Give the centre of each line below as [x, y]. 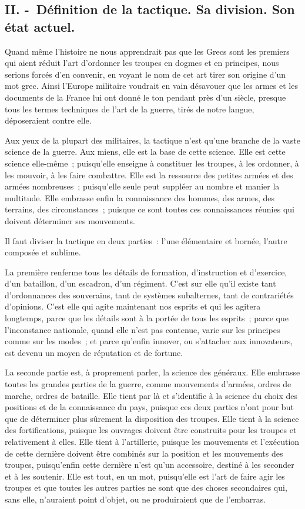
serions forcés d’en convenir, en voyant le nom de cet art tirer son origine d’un [145, 74]
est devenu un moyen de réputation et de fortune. [94, 352]
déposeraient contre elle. [48, 120]
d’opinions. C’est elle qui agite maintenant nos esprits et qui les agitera [133, 306]
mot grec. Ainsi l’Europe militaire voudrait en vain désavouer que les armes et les [151, 86]
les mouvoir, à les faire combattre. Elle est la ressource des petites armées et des [149, 174]
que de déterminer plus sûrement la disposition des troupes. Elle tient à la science [152, 418]
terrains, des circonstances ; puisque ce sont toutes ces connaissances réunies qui [150, 209]
